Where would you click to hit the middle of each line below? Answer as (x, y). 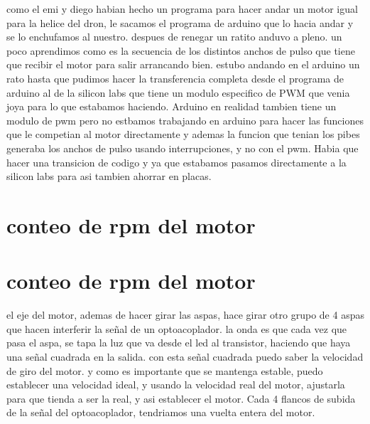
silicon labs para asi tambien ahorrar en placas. (109, 176)
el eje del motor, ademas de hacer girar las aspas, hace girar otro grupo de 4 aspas (185, 315)
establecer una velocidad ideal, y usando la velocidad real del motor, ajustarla (176, 385)
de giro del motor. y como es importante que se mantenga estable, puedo (165, 370)
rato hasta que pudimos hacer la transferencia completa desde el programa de (175, 78)
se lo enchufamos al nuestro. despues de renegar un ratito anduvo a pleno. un (174, 37)
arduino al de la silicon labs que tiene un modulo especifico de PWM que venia (178, 92)
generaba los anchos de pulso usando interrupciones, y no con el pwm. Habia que (183, 148)
